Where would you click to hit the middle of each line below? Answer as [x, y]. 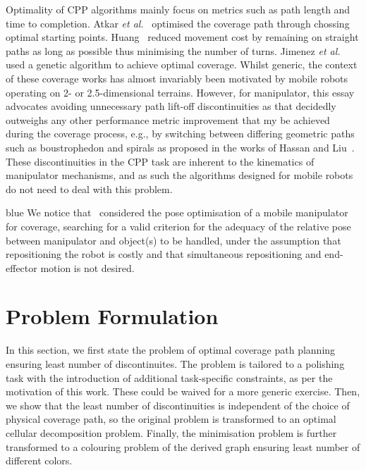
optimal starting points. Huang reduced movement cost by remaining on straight [182, 37]
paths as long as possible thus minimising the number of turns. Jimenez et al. [173, 50]
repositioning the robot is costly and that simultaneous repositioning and [164, 254]
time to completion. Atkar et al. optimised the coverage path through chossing [178, 23]
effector [22, 267]
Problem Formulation [112, 316]
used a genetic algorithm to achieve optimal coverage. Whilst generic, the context [182, 64]
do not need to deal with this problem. [89, 188]
